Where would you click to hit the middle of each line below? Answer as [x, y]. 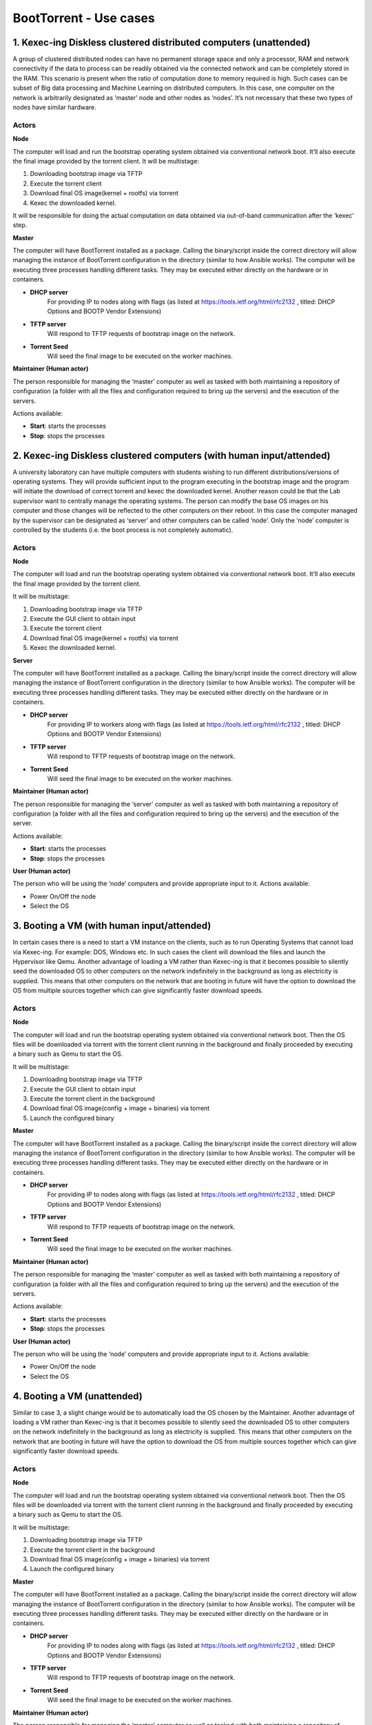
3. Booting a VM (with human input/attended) [112, 926]
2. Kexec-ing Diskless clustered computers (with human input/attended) [172, 455]
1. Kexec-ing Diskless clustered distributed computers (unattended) [162, 42]
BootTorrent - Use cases [84, 18]
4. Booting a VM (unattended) [77, 1396]
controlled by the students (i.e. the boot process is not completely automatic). [123, 530]
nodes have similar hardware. [54, 108]
